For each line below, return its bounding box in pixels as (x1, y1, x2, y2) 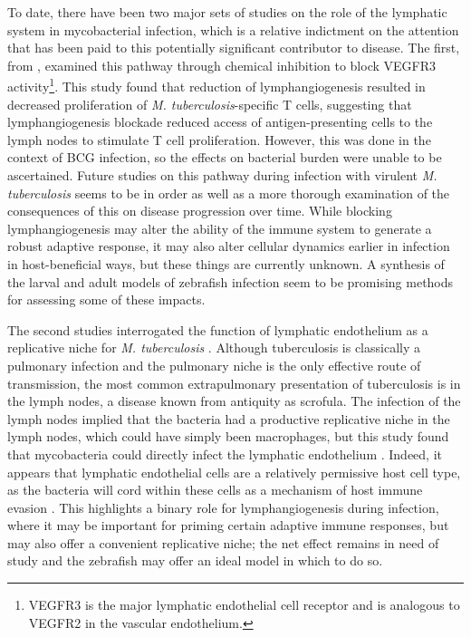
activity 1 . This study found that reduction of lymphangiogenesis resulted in (7, 74, 426, 96)
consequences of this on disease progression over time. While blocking (7, 201, 392, 220)
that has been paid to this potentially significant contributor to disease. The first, (7, 38, 460, 57)
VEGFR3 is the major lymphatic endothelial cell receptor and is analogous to (28, 595, 460, 614)
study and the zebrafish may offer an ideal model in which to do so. (7, 551, 383, 570)
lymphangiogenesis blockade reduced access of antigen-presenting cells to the (7, 112, 433, 131)
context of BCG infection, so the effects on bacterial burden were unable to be (7, 148, 442, 167)
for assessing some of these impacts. (7, 290, 206, 309)
